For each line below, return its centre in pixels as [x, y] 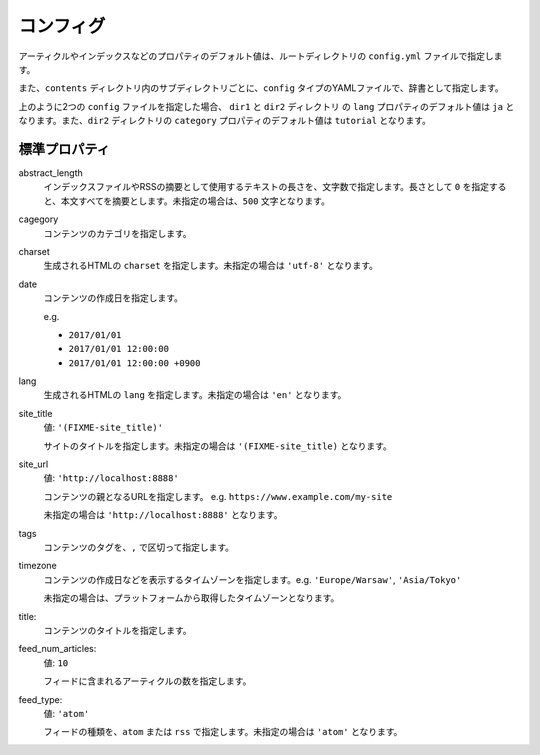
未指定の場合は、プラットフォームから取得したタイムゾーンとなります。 [191, 598]
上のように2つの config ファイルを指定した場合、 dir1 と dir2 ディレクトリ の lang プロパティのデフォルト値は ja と [266, 106]
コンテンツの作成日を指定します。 [113, 298]
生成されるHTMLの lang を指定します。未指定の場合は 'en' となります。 [195, 395]
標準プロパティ [64, 148]
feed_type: [40, 699]
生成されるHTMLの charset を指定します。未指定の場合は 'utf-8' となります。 [211, 266]
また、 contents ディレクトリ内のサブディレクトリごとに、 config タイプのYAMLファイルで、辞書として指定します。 [261, 88]
